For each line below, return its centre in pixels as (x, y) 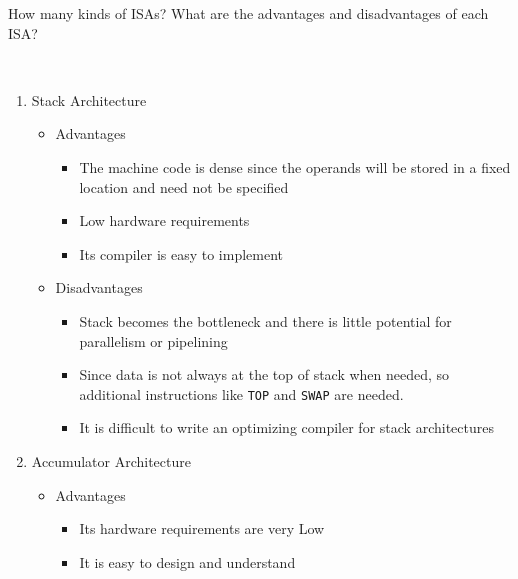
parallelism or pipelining (153, 340)
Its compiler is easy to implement (181, 253)
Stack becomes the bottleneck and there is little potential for (265, 320)
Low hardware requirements (164, 220)
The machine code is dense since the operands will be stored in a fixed (295, 166)
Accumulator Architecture (111, 460)
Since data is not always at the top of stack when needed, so (264, 374)
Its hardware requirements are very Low (202, 528)
